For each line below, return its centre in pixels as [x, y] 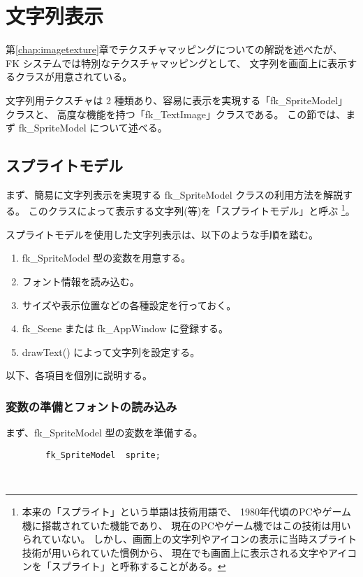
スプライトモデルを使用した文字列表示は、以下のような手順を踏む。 [162, 234]
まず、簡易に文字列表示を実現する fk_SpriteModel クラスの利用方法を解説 [174, 194]
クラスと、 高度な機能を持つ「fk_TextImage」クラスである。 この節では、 [176, 114]
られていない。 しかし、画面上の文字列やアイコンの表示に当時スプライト [190, 539]
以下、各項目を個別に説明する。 [79, 375]
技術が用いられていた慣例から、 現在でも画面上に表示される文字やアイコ [190, 552]
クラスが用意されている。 [74, 77]
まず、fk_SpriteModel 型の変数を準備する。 [104, 433]
